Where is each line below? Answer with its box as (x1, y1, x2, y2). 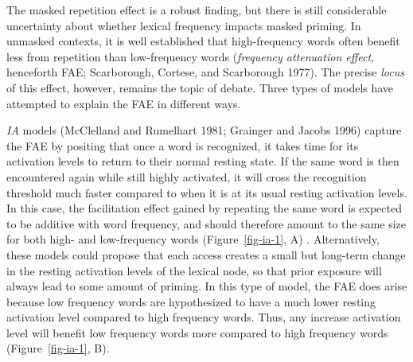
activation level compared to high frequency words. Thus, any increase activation (6, 309, 401, 325)
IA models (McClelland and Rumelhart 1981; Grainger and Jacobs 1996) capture (6, 122, 402, 138)
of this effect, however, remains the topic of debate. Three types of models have (6, 79, 394, 95)
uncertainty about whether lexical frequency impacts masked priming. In (6, 17, 361, 33)
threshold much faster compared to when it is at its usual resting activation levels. (6, 184, 407, 200)
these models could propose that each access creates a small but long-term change (6, 246, 406, 263)
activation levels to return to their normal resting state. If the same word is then (6, 153, 399, 169)
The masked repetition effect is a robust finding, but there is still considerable (6, 2, 387, 18)
